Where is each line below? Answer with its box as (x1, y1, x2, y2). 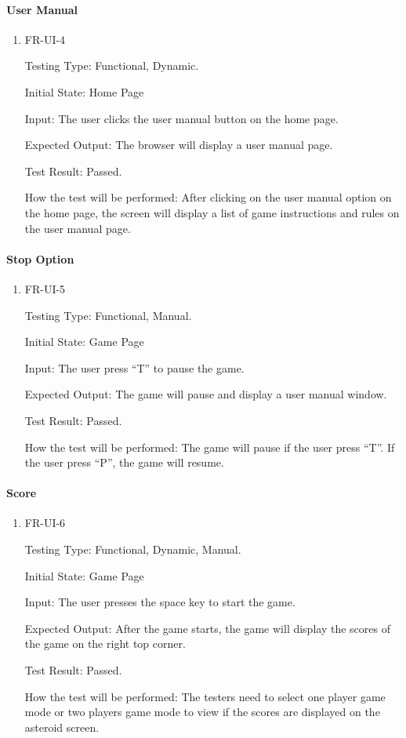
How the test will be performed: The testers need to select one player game (24, 688, 386, 704)
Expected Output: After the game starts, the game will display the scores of (24, 620, 390, 636)
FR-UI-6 (24, 514, 66, 531)
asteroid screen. (24, 718, 100, 735)
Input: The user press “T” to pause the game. (24, 359, 245, 376)
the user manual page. (24, 220, 131, 236)
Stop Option (6, 250, 74, 267)
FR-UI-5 (24, 280, 66, 296)
